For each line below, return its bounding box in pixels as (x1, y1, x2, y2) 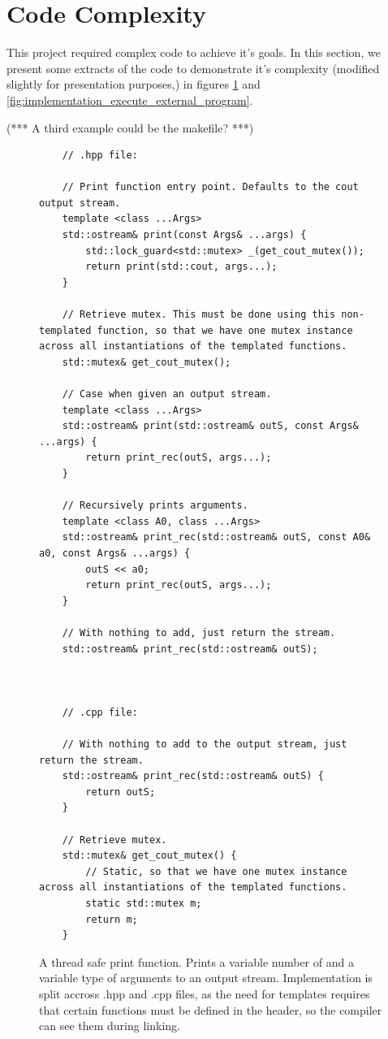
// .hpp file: (62, 149, 138, 162)
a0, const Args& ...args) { (39, 547, 191, 559)
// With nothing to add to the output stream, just (62, 738, 347, 751)
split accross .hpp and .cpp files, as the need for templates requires (39, 985, 370, 1002)
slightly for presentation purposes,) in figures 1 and (6, 76, 261, 93)
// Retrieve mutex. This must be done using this (62, 309, 336, 321)
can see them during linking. (39, 1017, 180, 1034)
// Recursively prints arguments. (62, 500, 248, 512)
